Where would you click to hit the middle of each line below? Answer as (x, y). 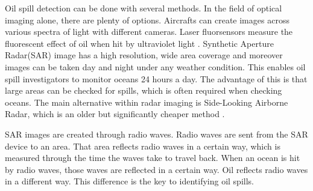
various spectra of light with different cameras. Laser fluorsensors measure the (149, 32)
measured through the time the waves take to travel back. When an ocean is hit (153, 158)
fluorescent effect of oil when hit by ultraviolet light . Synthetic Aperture (139, 43)
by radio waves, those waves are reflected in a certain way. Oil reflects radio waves (156, 169)
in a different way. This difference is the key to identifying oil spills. (129, 181)
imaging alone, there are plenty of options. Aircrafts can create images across (147, 20)
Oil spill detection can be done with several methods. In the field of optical (144, 8)
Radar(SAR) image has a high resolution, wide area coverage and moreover (144, 55)
